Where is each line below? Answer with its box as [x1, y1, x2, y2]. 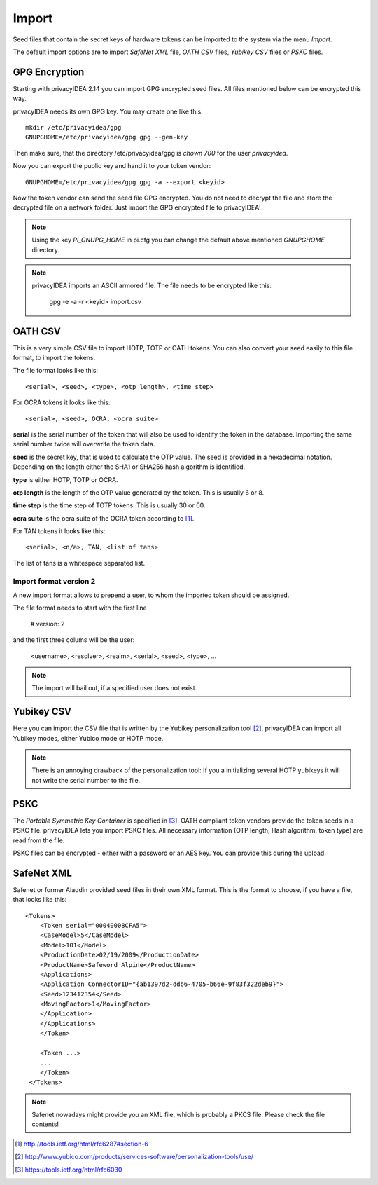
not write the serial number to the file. [31, 776, 141, 784]
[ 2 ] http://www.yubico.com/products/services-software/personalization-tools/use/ [15, 1153, 254, 1161]
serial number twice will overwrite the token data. [13, 440, 155, 448]
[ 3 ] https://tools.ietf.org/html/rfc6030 [15, 1165, 122, 1174]
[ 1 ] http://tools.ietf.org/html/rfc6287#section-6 [15, 1139, 148, 1148]
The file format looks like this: [13, 367, 98, 375]
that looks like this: [13, 896, 67, 904]
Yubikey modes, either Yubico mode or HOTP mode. [13, 734, 164, 742]
